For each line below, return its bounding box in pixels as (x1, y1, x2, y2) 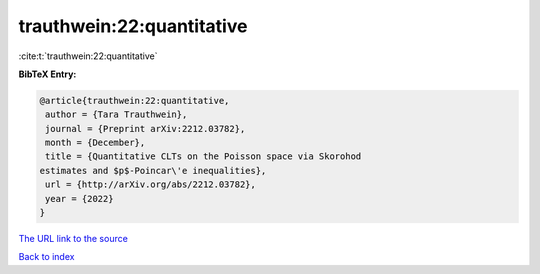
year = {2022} (45, 193, 114, 204)
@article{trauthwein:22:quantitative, (39, 95, 230, 106)
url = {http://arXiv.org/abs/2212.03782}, (45, 179, 257, 190)
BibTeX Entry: (18, 68, 77, 80)
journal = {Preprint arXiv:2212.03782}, (45, 123, 246, 134)
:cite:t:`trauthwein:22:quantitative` (18, 50, 158, 62)
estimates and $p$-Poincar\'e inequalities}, (39, 165, 267, 176)
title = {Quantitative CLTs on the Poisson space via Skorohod (45, 151, 362, 162)
